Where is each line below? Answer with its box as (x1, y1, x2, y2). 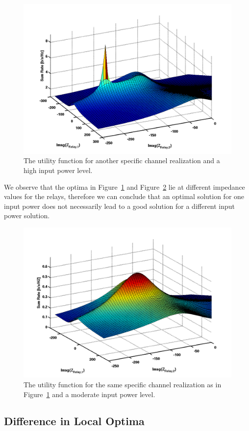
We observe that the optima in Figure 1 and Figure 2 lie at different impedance (4, 181, 245, 192)
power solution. (4, 210, 50, 221)
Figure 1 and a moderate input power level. (24, 389, 155, 399)
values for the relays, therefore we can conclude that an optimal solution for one (4, 191, 245, 201)
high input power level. (24, 165, 93, 175)
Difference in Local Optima (4, 413, 145, 428)
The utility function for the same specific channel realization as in (24, 379, 222, 390)
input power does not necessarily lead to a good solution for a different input (4, 201, 235, 211)
